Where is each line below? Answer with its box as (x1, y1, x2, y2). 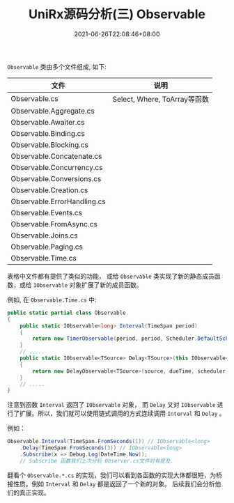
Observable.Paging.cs (10, 242, 84, 251)
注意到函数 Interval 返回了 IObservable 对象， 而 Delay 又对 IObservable (7, 401, 216, 409)
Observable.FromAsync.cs (10, 219, 97, 229)
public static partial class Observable (7, 309, 127, 316)
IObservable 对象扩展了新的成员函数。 (33, 280, 143, 289)
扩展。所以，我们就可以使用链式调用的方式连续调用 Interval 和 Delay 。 (19, 409, 226, 418)
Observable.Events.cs (10, 208, 82, 217)
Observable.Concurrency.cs (10, 162, 103, 172)
